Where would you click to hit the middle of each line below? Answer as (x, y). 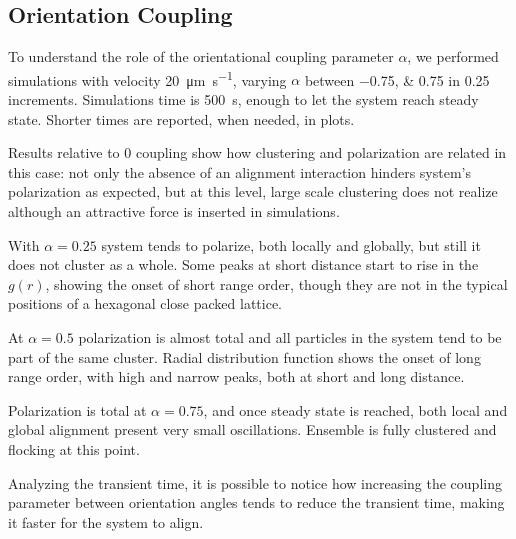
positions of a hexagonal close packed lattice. (145, 303)
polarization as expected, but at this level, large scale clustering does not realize (253, 191)
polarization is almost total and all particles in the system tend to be (290, 336)
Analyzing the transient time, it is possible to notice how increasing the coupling (255, 482)
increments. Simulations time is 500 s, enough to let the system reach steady (243, 99)
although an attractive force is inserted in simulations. (174, 211)
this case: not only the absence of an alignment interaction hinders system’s (239, 171)
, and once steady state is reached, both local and (355, 409)
